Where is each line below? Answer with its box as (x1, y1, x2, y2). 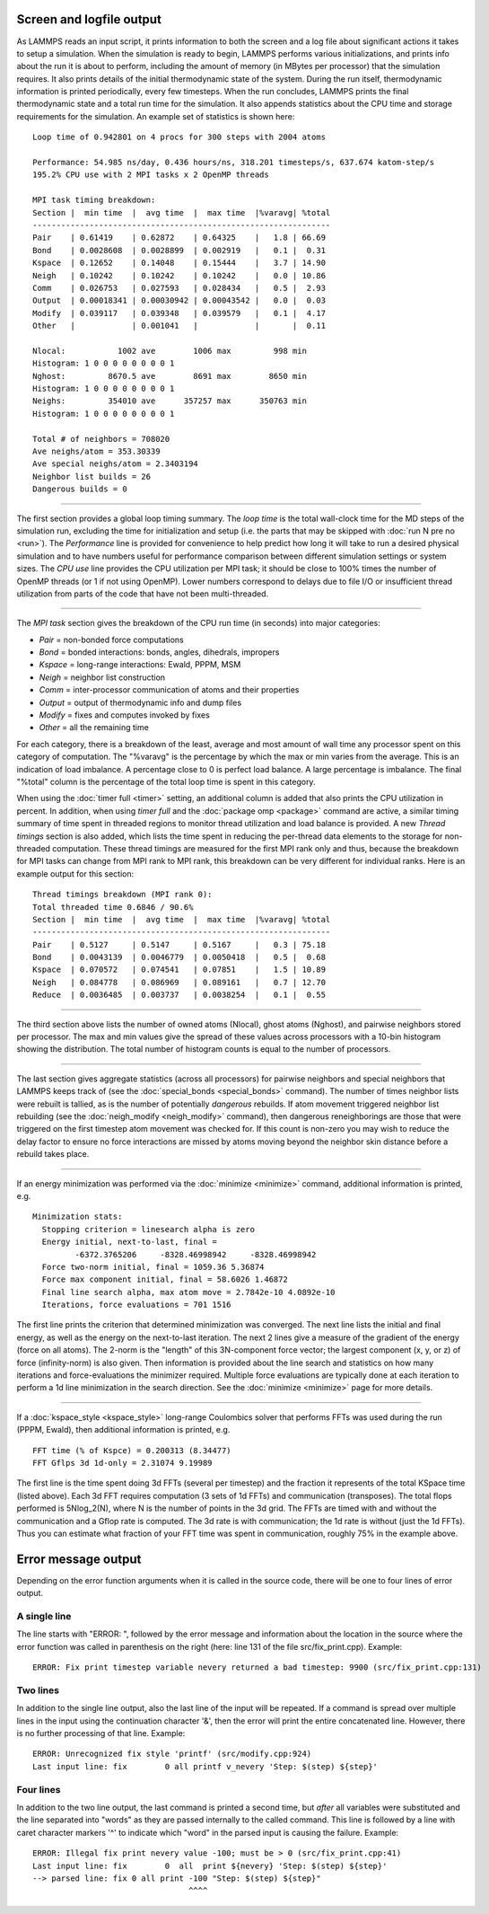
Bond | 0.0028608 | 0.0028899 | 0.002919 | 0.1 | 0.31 (32, 245, 327, 255)
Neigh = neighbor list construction (39, 672, 166, 683)
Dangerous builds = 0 (32, 484, 127, 494)
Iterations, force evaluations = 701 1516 (41, 1300, 232, 1310)
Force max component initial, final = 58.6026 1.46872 (41, 1275, 289, 1284)
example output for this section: (16, 868, 135, 879)
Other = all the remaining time (39, 722, 150, 733)
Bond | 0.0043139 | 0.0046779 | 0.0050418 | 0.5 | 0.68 (32, 952, 327, 963)
